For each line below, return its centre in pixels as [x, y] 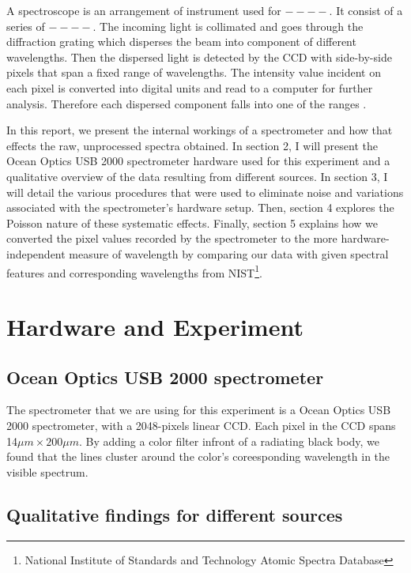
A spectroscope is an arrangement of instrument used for [144, 10]
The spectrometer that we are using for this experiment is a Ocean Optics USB [199, 410]
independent [36, 253]
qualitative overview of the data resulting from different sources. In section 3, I [197, 176]
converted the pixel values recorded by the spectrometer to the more [172, 238]
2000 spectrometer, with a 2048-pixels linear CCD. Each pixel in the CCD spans [201, 425]
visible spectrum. [47, 471]
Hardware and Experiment [155, 326]
